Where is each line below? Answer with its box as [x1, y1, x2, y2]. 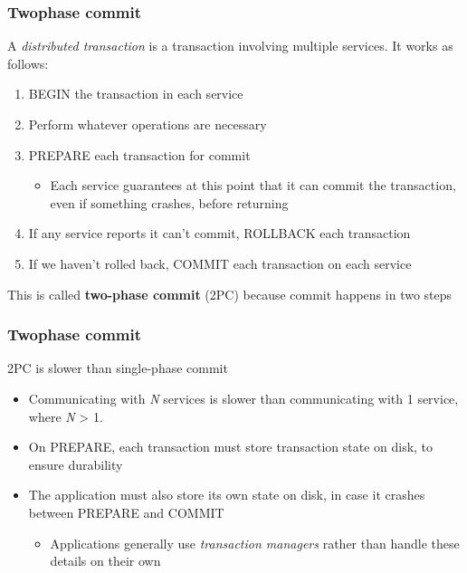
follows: [7, 53, 49, 72]
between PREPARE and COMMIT [28, 502, 224, 521]
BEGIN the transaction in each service [28, 84, 243, 103]
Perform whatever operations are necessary [28, 115, 267, 133]
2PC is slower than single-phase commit [7, 358, 228, 377]
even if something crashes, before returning [50, 193, 289, 212]
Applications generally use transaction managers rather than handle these [50, 533, 460, 552]
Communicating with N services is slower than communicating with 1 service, [28, 388, 459, 407]
